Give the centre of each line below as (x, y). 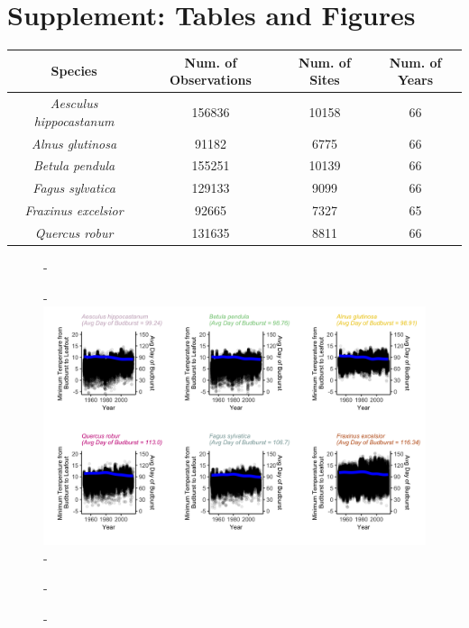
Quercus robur (74, 232)
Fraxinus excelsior (74, 210)
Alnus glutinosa (74, 143)
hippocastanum (74, 120)
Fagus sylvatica (74, 188)
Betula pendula (74, 165)
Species (74, 71)
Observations (210, 80)
